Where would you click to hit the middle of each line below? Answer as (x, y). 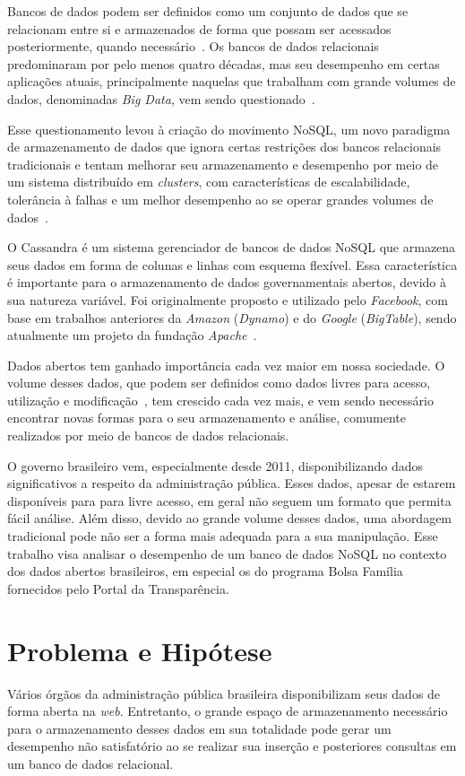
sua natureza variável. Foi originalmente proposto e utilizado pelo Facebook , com (228, 299)
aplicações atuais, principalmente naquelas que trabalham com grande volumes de (232, 81)
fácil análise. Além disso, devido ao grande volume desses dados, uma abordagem (230, 518)
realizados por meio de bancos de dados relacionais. (148, 436)
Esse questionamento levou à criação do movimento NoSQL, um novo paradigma (229, 129)
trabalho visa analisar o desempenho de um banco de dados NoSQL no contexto (227, 553)
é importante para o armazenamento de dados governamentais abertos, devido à (227, 282)
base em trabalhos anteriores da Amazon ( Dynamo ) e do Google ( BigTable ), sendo (232, 317)
